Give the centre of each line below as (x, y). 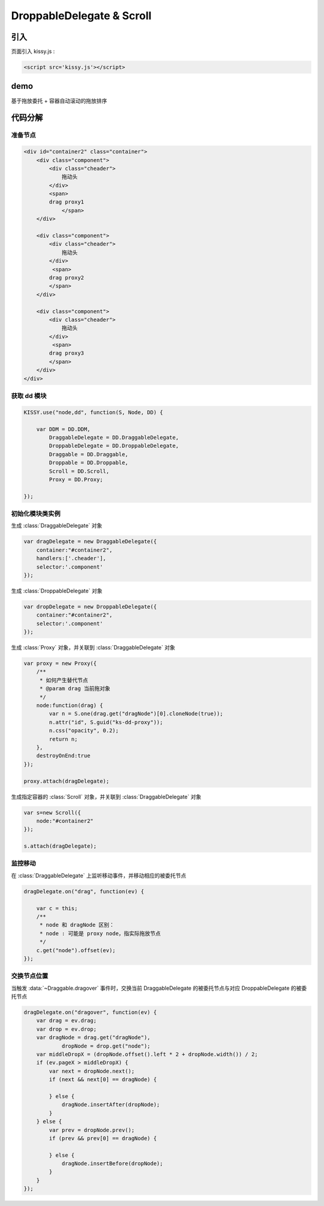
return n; (63, 739)
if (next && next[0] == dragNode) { (103, 1080)
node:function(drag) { (70, 706)
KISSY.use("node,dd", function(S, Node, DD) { (93, 412)
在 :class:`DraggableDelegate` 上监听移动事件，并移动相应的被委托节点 (99, 875)
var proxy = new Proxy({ (60, 664)
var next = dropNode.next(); (92, 1071)
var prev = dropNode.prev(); (92, 1130)
